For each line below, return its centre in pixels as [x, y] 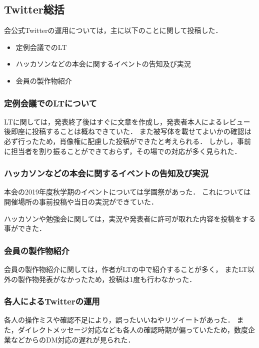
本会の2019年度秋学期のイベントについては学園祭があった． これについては [127, 192]
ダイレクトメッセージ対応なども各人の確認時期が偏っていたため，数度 [133, 329]
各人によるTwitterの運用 [52, 301]
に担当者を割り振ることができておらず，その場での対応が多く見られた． [123, 151]
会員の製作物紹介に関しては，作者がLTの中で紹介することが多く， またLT [126, 269]
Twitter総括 [34, 9]
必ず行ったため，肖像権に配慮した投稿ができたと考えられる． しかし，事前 [127, 141]
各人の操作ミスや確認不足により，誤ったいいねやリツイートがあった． [119, 320]
